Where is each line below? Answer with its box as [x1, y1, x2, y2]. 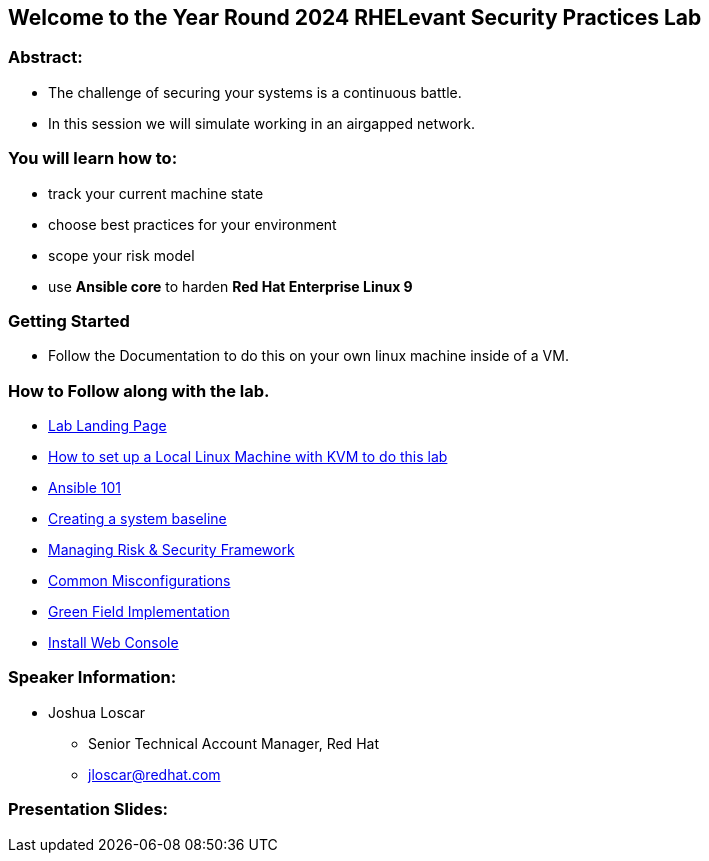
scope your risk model [48, 246, 195, 264]
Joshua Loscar [48, 703, 146, 721]
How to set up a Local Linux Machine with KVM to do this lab [48, 448, 448, 466]
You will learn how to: [8, 148, 178, 169]
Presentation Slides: [8, 799, 169, 820]
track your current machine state [48, 184, 264, 202]
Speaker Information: [8, 667, 177, 688]
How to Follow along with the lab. [8, 380, 270, 401]
